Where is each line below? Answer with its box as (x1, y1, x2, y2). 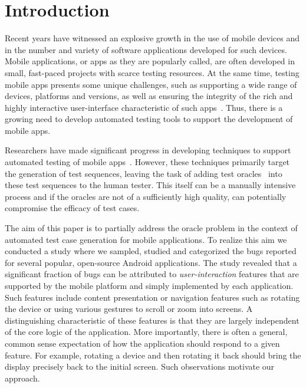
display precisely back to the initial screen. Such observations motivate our (5, 360, 275, 373)
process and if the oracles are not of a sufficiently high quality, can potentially (5, 190, 287, 202)
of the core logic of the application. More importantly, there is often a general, (5, 325, 288, 338)
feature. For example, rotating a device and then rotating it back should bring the (5, 348, 301, 361)
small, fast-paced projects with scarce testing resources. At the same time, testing (5, 66, 300, 78)
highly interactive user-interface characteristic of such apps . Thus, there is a (5, 101, 283, 113)
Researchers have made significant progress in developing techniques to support (5, 144, 291, 156)
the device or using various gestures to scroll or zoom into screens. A (5, 302, 253, 315)
